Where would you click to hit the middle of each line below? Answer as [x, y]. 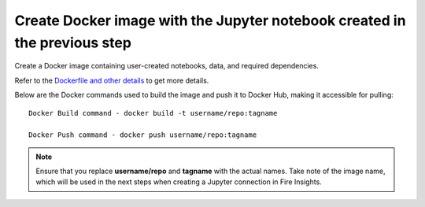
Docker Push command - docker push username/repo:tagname [143, 135]
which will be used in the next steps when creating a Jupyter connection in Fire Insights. [179, 182]
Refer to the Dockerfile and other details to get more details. [112, 80]
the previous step [73, 43]
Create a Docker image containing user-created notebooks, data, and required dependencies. [166, 66]
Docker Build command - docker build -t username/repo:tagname [153, 113]
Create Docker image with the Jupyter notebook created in [210, 20]
